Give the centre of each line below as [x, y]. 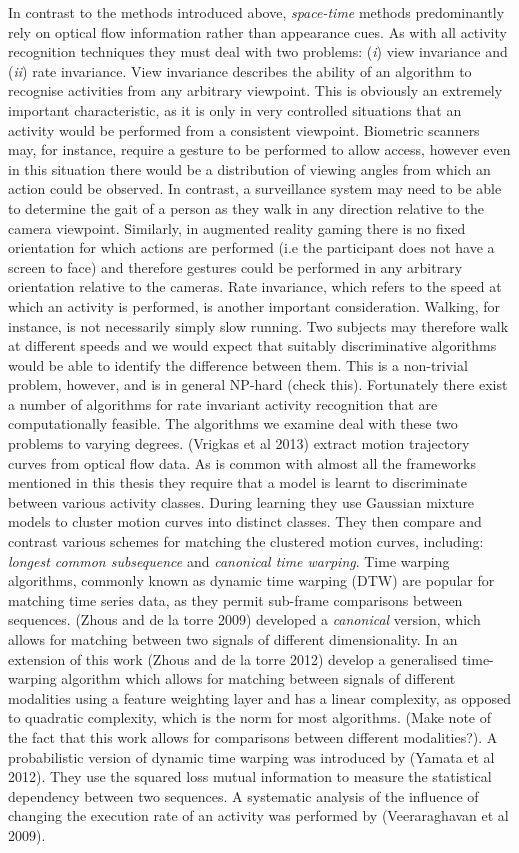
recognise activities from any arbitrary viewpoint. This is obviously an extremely [255, 90]
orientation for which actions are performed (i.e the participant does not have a [251, 247]
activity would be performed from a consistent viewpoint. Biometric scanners [244, 129]
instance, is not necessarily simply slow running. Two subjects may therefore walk [258, 325]
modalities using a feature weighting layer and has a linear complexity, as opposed [259, 697]
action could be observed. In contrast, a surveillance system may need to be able [255, 188]
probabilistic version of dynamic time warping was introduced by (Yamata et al [251, 756]
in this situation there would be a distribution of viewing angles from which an [249, 168]
